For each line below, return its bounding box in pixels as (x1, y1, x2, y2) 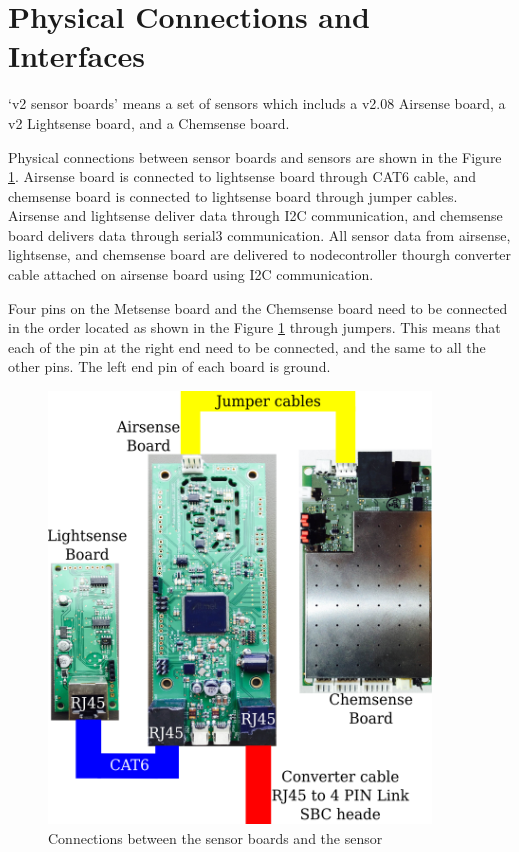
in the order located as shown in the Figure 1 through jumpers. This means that (8, 317, 501, 338)
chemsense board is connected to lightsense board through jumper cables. (8, 185, 458, 206)
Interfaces (8, 35, 146, 76)
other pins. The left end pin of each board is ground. (8, 356, 331, 377)
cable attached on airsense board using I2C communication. (8, 264, 374, 285)
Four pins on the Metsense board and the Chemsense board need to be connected (8, 297, 508, 318)
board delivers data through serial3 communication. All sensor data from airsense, (8, 224, 511, 245)
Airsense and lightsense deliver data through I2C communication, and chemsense (8, 205, 503, 226)
